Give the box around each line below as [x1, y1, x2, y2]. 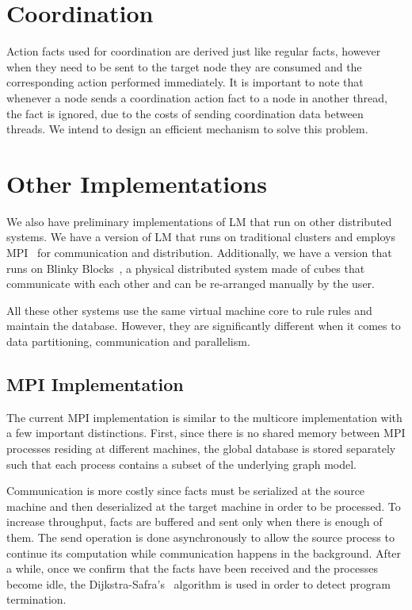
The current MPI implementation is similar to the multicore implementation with [6, 409, 402, 425]
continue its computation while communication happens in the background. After [6, 544, 402, 561]
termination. [6, 591, 67, 608]
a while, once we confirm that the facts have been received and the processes [6, 560, 378, 577]
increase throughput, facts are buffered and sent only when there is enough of [6, 513, 383, 530]
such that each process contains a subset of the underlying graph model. [6, 455, 357, 472]
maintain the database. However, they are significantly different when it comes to [6, 317, 401, 334]
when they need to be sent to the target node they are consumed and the [6, 58, 362, 75]
